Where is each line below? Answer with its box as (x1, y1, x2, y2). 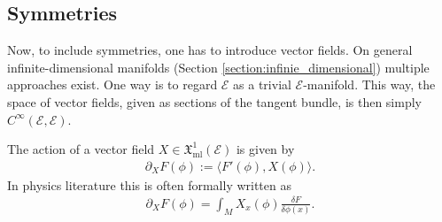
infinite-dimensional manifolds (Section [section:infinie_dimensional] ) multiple (7, 57, 430, 76)
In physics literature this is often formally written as (7, 175, 291, 194)
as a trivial (233, 75, 291, 94)
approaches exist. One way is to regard (7, 75, 218, 94)
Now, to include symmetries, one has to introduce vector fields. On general (7, 41, 413, 59)
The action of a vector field (7, 140, 155, 158)
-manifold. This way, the (303, 75, 436, 94)
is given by (236, 140, 295, 158)
